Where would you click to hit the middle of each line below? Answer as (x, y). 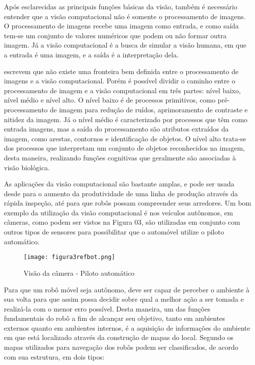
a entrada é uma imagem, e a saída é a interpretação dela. (91, 54)
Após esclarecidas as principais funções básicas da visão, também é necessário (121, 6)
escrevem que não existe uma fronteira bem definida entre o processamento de (121, 71)
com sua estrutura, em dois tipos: (54, 356)
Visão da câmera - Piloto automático (79, 273)
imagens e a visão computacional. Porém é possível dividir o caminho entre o (120, 81)
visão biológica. (27, 167)
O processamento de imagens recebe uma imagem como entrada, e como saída (121, 26)
